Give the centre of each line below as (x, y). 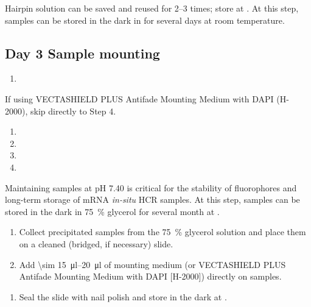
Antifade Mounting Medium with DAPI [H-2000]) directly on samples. (150, 276)
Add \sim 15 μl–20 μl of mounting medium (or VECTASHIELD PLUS (152, 264)
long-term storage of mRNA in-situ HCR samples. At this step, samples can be (152, 199)
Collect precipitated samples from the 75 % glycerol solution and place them (162, 232)
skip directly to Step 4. (73, 111)
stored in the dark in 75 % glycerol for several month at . (112, 211)
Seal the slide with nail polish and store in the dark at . (123, 296)
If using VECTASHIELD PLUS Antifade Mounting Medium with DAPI (139, 98)
